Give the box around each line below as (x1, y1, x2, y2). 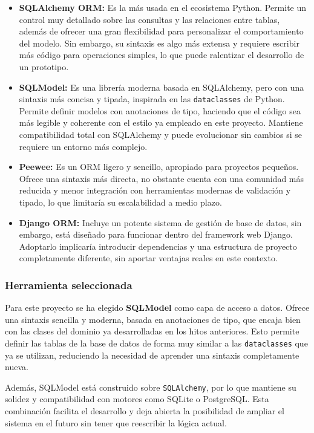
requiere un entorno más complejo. (19, 140, 148, 152)
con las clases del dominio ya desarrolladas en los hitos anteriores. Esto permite (5, 325, 299, 337)
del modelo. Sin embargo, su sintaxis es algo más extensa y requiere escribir (19, 36, 299, 49)
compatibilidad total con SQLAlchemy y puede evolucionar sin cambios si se (19, 128, 302, 140)
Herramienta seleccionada (5, 277, 132, 292)
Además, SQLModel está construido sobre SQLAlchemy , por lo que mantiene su (5, 380, 296, 393)
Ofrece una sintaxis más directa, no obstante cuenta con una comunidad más (19, 172, 304, 184)
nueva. (5, 360, 28, 373)
